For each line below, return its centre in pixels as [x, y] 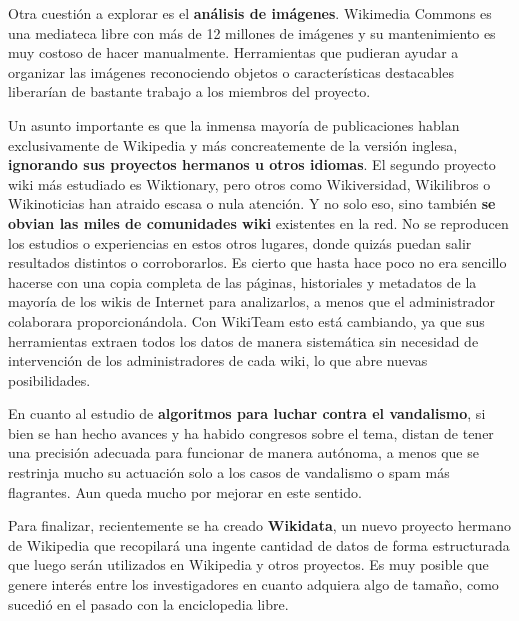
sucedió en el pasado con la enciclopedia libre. [148, 603]
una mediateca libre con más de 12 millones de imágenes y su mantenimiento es [252, 32]
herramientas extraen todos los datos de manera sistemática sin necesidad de [243, 340]
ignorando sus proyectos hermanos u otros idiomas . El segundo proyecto [252, 164]
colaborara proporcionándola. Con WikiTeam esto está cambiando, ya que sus [246, 320]
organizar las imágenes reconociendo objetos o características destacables [231, 71]
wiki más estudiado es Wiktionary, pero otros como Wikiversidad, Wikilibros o [249, 183]
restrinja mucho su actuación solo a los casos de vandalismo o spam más [229, 472]
